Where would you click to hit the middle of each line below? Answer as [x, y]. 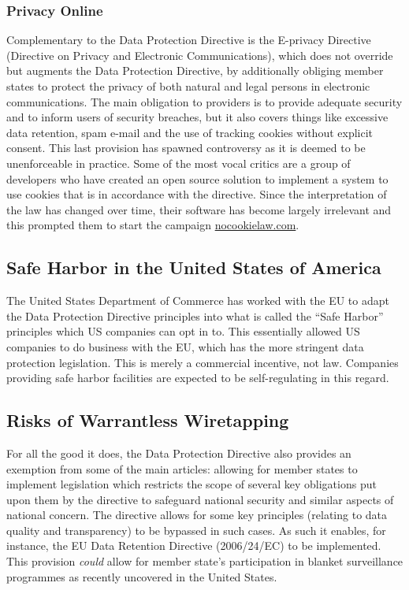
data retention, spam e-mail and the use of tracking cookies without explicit [190, 132]
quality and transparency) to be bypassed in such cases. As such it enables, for [196, 530]
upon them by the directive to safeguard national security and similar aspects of [200, 499]
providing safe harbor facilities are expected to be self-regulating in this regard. [198, 378]
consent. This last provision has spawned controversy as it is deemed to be [186, 148]
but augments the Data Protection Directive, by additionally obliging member [195, 71]
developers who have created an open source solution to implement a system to [197, 178]
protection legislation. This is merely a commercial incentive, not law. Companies [203, 362]
